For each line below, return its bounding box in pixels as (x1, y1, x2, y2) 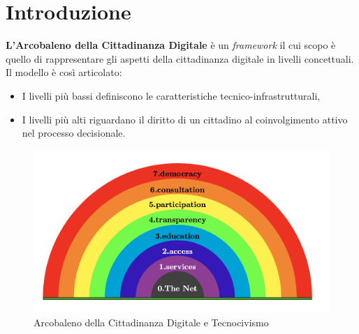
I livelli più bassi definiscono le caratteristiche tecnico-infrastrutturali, (22, 88, 321, 103)
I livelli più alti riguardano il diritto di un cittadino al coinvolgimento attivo (22, 112, 348, 126)
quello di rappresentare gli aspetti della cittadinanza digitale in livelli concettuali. (6, 51, 354, 66)
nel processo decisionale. (22, 126, 126, 140)
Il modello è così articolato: (6, 65, 122, 79)
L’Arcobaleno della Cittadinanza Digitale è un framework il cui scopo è (6, 38, 336, 52)
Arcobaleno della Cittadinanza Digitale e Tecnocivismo (34, 315, 269, 330)
